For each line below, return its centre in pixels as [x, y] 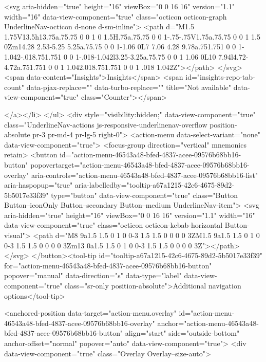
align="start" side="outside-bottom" [182, 333]
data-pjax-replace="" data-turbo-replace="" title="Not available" [129, 87]
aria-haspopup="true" [39, 185]
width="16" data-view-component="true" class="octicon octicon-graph [116, 16]
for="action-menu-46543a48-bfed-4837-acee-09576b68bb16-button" [108, 265]
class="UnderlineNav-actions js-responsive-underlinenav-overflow [106, 124]
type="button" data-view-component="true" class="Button [144, 195]
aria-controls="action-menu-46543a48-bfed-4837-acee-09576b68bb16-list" [145, 175]
